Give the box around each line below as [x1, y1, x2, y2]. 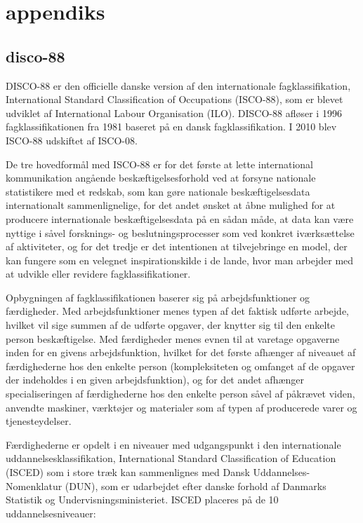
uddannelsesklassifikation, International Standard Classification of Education [6, 451, 336, 466]
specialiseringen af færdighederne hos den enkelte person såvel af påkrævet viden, [6, 386, 355, 401]
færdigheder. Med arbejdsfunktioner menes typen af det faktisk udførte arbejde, [6, 304, 349, 318]
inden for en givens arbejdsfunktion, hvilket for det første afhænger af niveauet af [6, 345, 356, 360]
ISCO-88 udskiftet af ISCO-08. [6, 133, 138, 147]
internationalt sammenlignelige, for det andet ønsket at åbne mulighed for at [6, 198, 336, 212]
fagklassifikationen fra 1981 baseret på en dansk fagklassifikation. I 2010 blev [6, 119, 337, 134]
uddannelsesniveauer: [6, 505, 96, 520]
